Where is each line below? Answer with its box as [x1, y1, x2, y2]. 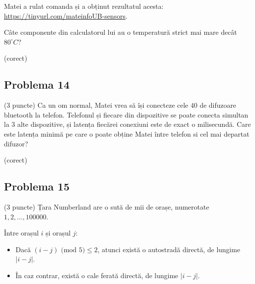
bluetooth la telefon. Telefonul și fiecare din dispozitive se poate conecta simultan [4, 109, 249, 119]
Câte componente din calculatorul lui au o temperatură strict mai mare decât [4, 27, 237, 37]
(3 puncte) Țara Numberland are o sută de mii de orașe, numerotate [4, 201, 209, 212]
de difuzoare [200, 100, 236, 110]
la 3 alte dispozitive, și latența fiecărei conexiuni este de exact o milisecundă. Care [4, 119, 251, 129]
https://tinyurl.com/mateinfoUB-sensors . [4, 10, 127, 21]
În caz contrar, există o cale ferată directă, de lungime [15, 270, 178, 280]
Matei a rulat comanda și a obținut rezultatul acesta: [4, 1, 164, 11]
